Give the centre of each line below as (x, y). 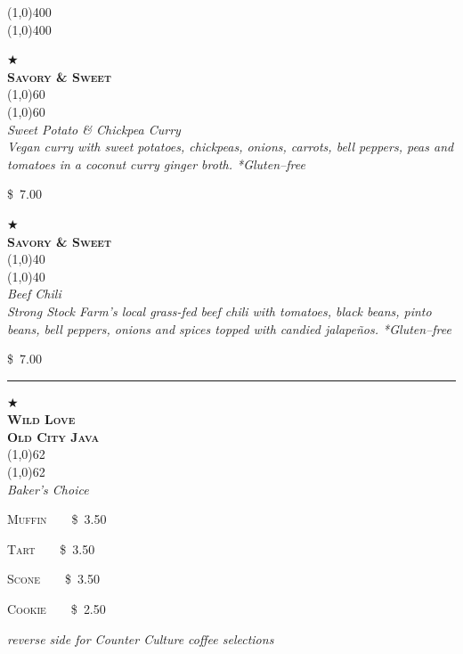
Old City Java (53, 436)
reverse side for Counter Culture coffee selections (141, 638)
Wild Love (41, 419)
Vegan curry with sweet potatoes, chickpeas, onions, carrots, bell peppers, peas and (231, 147)
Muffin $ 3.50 (57, 519)
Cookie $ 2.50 (57, 609)
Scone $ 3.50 (54, 579)
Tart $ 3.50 (51, 548)
